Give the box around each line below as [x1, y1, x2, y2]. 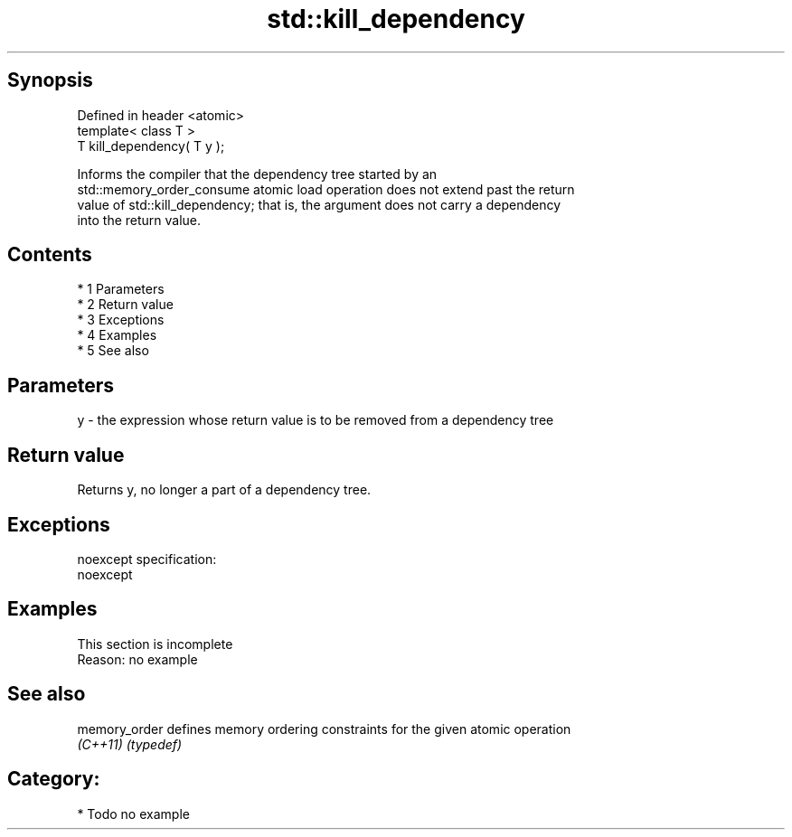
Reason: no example [77, 651, 198, 667]
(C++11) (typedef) [77, 736, 183, 752]
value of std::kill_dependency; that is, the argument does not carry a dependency [77, 196, 561, 212]
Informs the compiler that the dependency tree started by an [77, 165, 438, 182]
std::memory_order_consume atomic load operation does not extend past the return [77, 181, 575, 197]
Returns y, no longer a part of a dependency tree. [77, 482, 372, 498]
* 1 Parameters [77, 281, 165, 297]
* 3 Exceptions [77, 312, 165, 328]
